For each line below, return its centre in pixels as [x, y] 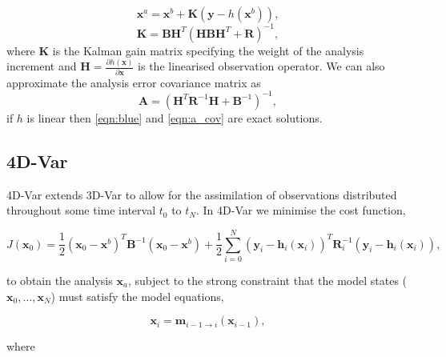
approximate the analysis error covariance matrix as [134, 82]
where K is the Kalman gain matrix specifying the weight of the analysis [185, 50]
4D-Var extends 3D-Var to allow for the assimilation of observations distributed [202, 194]
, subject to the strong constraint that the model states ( [267, 280]
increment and [42, 66]
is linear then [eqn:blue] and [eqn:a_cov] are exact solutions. [175, 117]
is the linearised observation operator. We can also [261, 66]
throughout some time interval [81, 210]
